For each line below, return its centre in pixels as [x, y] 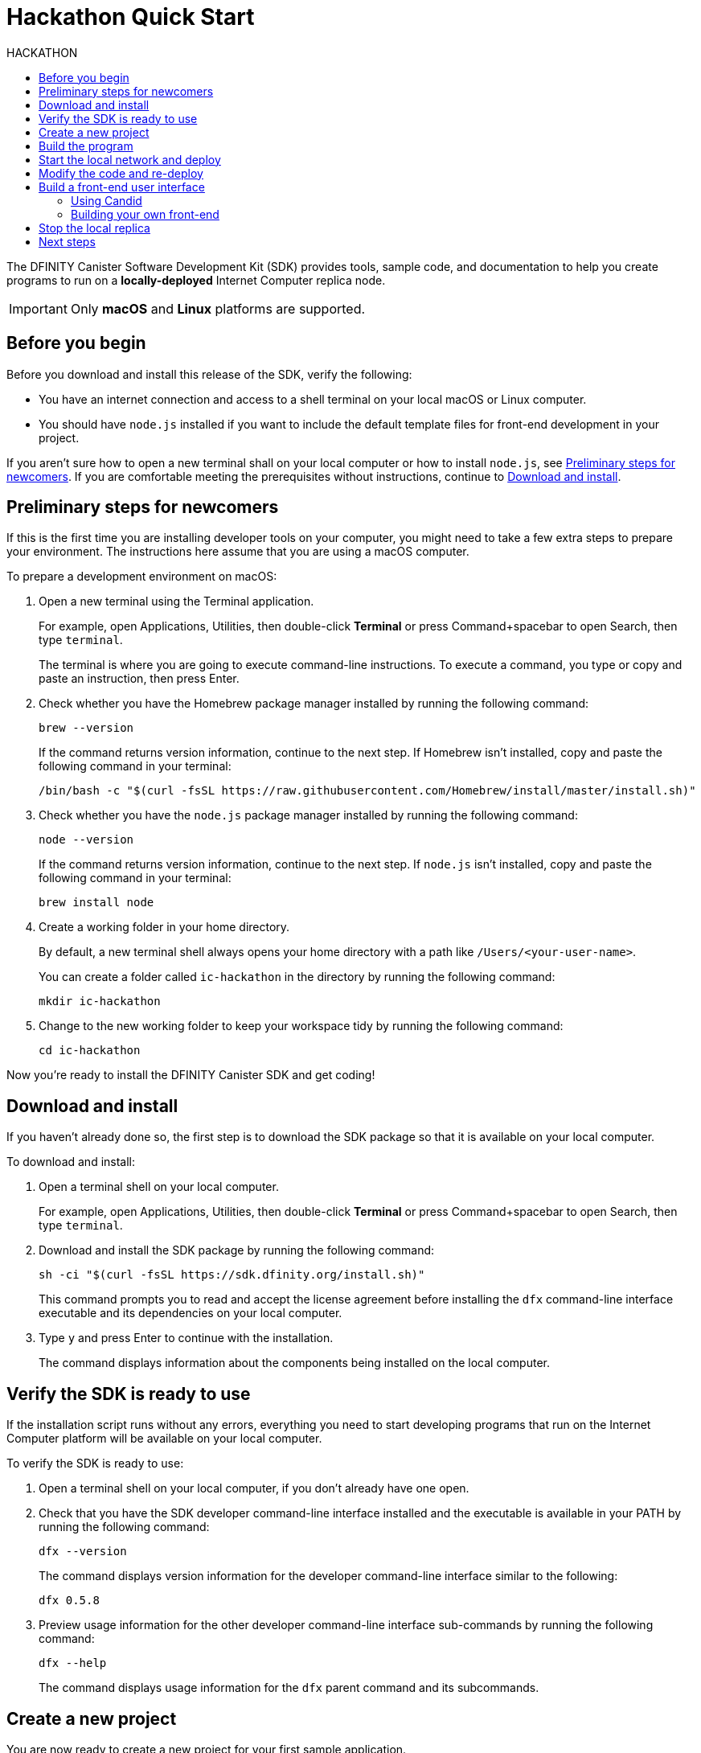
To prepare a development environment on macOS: [142, 577]
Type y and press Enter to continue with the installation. [186, 1338]
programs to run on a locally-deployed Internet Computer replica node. [196, 280]
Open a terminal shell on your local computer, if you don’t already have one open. [254, 1488]
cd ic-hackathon [90, 1051]
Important [38, 308]
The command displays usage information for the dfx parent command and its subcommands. [289, 1688]
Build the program [86, 146]
